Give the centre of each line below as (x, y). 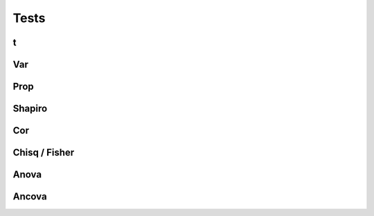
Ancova (30, 197)
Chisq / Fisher (44, 153)
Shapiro (30, 109)
